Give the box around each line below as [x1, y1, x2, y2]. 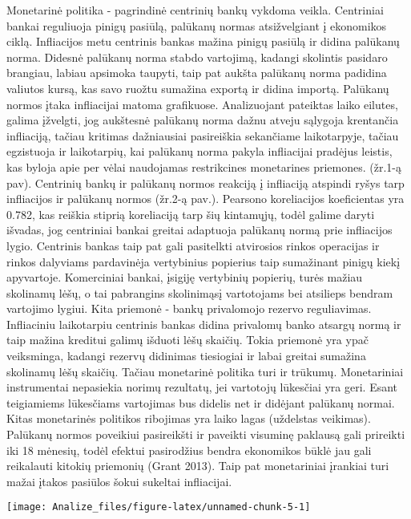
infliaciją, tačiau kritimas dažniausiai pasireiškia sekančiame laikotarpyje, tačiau [6, 127, 399, 144]
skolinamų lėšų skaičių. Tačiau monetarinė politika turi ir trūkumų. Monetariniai [6, 363, 404, 379]
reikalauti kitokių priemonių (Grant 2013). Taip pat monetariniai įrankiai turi [6, 457, 389, 474]
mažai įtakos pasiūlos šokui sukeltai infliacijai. [6, 472, 232, 489]
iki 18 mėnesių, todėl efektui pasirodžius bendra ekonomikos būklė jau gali [6, 441, 372, 458]
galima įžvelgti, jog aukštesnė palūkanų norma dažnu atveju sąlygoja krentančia [6, 112, 399, 128]
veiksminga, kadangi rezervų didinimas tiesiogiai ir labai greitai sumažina [6, 347, 366, 364]
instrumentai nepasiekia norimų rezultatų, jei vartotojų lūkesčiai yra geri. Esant [6, 379, 398, 395]
